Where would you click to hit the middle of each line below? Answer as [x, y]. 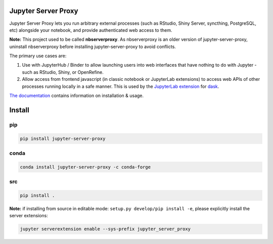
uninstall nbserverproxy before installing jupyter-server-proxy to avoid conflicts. [93, 46]
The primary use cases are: [38, 56]
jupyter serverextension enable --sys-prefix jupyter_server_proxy [105, 229]
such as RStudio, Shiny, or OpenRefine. [63, 72]
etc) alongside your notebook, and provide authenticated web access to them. [91, 30]
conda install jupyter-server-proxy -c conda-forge [85, 167]
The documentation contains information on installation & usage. [77, 95]
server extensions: [29, 216]
